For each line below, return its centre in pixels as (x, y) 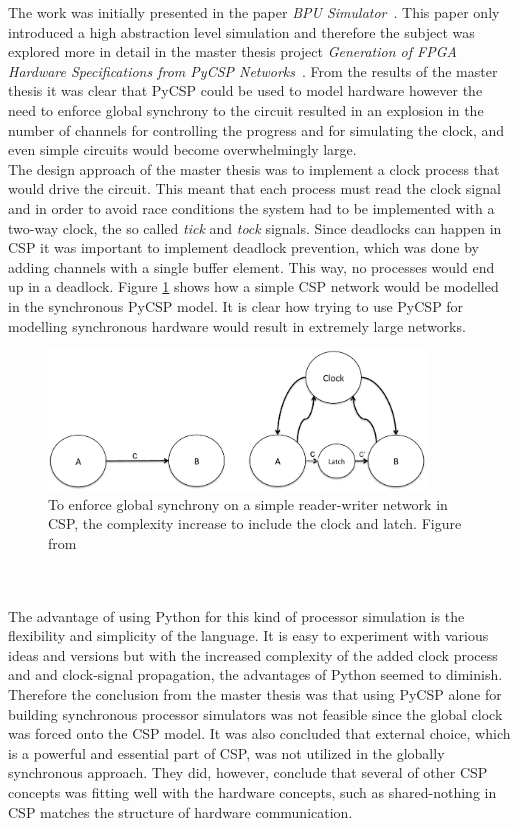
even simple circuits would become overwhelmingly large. (182, 149)
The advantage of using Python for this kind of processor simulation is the (236, 615)
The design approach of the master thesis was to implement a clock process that (254, 168)
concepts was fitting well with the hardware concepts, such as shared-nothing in (252, 792)
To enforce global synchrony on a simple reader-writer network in (248, 503)
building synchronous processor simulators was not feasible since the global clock (255, 713)
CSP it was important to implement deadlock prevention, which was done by (243, 247)
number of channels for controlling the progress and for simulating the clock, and (256, 129)
